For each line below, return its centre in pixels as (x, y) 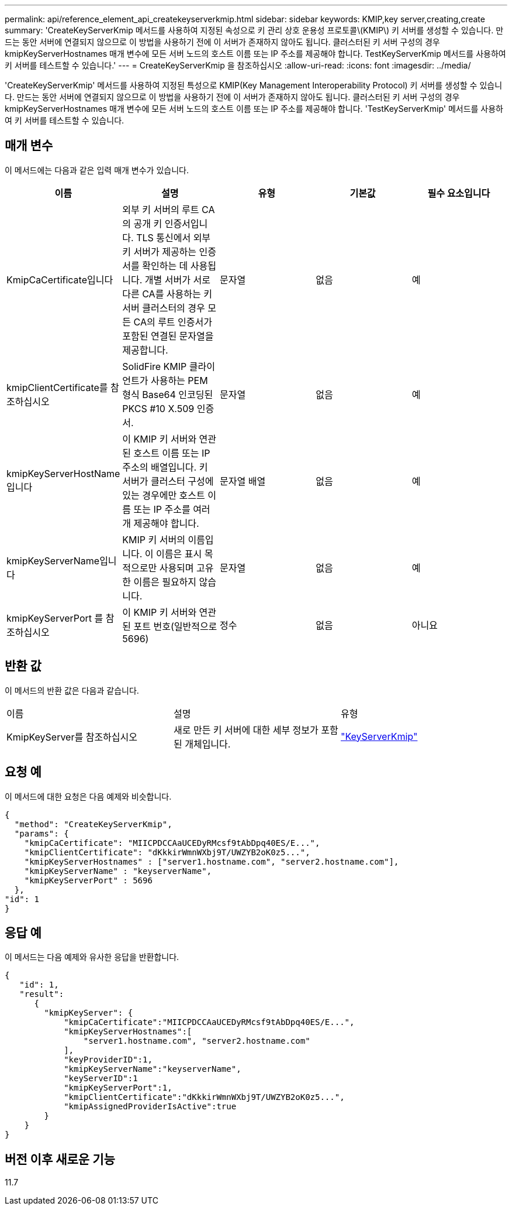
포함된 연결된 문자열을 (168, 336)
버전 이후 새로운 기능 (60, 1159)
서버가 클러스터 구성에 (168, 481)
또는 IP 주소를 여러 (172, 509)
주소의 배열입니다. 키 (165, 467)
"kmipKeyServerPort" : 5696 (88, 880)
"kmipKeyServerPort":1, (118, 1088)
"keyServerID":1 (101, 1079)
